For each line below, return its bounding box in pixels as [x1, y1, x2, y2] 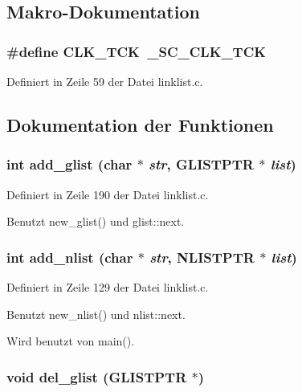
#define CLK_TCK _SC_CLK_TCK [6, 41, 267, 61]
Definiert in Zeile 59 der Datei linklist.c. [6, 73, 203, 89]
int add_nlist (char [6, 247, 133, 267]
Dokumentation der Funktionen [6, 112, 274, 137]
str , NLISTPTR [149, 247, 255, 267]
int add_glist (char [6, 154, 133, 174]
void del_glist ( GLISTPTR [6, 366, 187, 386]
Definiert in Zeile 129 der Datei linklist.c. [6, 279, 209, 295]
